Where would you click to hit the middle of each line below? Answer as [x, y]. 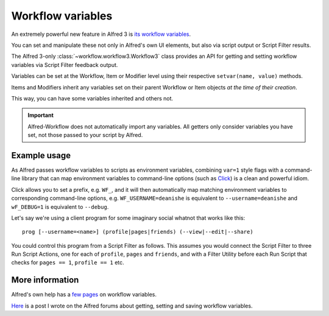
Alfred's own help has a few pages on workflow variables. [84, 295]
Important [41, 115]
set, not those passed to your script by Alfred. [85, 135]
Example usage [41, 155]
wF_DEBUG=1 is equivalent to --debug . [60, 206]
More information [45, 280]
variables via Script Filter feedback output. [65, 65]
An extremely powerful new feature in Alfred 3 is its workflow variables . [101, 34]
